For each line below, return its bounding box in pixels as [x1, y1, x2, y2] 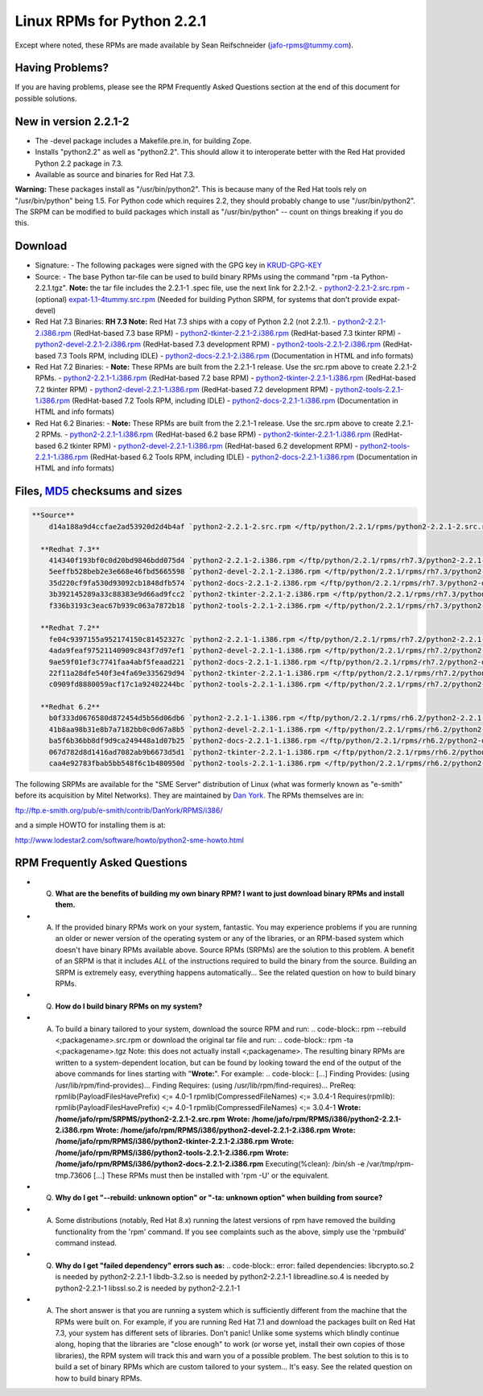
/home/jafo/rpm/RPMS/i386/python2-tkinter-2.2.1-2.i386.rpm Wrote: [55, 1137, 295, 1146]
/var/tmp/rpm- [366, 1159, 415, 1169]
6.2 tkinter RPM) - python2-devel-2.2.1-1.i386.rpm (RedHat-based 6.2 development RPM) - [57, 441, 358, 450]
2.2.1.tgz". [35, 283, 68, 293]
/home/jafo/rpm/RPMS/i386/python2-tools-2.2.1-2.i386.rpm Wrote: [55, 1148, 289, 1158]
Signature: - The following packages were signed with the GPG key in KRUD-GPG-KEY [35, 260, 322, 270]
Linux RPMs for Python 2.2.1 [14, 12, 207, 30]
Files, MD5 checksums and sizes [14, 484, 183, 499]
